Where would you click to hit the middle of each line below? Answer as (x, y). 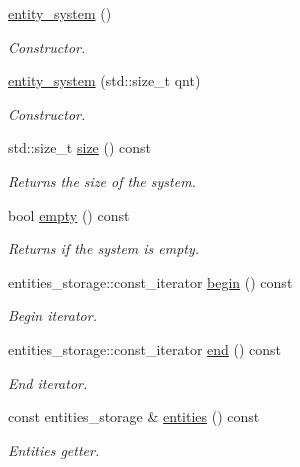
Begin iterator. (52, 315)
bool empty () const (69, 214)
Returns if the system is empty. (104, 248)
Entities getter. (54, 449)
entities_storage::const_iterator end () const (145, 348)
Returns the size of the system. (102, 180)
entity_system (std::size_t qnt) (104, 80)
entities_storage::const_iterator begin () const (150, 281)
